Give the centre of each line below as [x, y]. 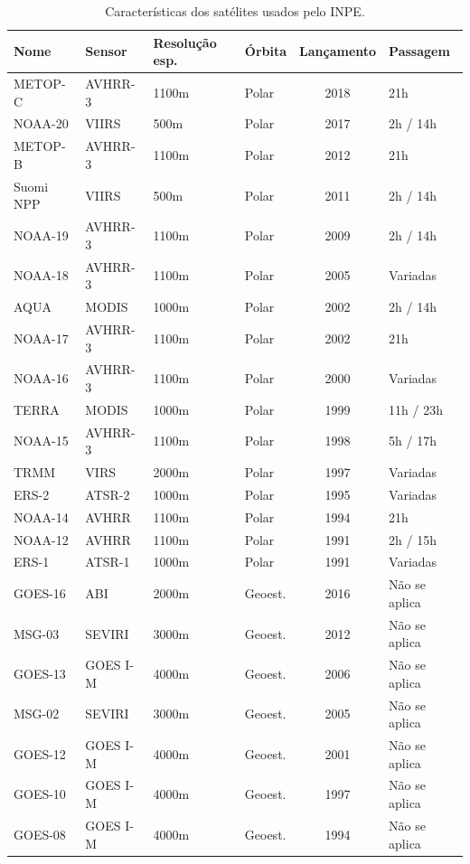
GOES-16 [40, 593]
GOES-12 [40, 753]
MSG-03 [37, 633]
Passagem [419, 51]
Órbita [266, 51]
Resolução [185, 42]
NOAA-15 [41, 441]
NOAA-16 [41, 378]
